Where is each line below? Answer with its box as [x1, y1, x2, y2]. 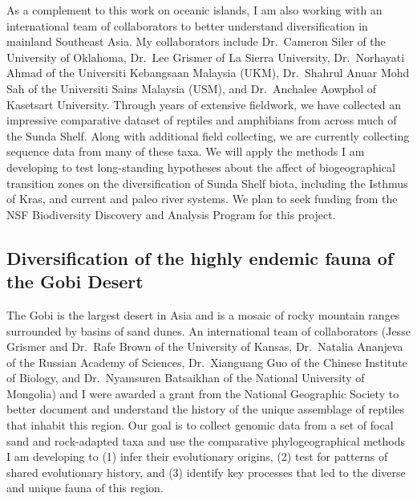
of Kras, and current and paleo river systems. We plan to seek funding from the [6, 190, 398, 207]
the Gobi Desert [6, 269, 144, 294]
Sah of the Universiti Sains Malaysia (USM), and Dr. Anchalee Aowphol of [6, 79, 376, 96]
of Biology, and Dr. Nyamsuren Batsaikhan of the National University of [6, 369, 365, 386]
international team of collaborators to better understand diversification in [6, 17, 368, 34]
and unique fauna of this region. [6, 479, 164, 496]
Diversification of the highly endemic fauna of [6, 245, 394, 270]
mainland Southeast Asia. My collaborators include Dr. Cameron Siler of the [6, 33, 386, 50]
